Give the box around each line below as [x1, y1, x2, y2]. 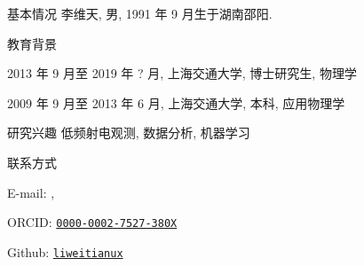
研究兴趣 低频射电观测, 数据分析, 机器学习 [7, 123, 250, 142]
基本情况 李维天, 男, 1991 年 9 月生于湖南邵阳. [7, 4, 273, 22]
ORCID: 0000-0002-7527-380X [7, 213, 178, 231]
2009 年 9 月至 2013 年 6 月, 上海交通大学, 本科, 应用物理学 [7, 93, 345, 112]
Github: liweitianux [7, 242, 123, 261]
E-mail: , [7, 183, 55, 201]
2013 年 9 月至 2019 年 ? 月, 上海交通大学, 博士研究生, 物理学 [7, 64, 357, 82]
